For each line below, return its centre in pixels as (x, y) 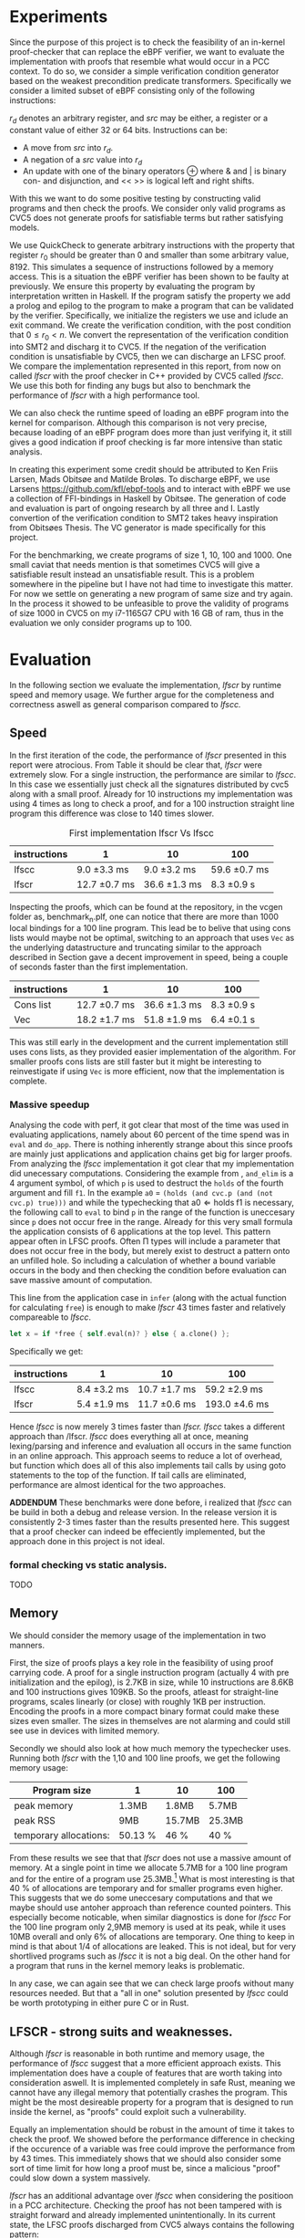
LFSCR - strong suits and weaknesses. (122, 2031)
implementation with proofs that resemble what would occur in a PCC (140, 61)
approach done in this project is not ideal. (87, 1541)
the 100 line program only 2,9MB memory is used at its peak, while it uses (148, 1927)
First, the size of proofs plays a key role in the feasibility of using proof (142, 1662)
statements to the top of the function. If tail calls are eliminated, (128, 1475)
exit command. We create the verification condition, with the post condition (150, 325)
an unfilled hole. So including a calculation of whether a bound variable (142, 1260)
